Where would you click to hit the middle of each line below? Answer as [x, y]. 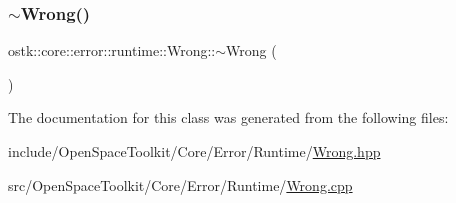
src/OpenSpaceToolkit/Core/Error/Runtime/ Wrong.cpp [180, 184]
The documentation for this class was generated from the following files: [228, 117]
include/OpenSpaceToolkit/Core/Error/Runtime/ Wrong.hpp [194, 151]
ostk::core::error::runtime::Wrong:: [112, 50]
